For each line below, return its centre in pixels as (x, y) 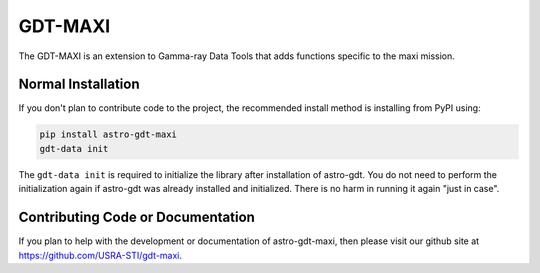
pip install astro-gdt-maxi (108, 134)
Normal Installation (79, 84)
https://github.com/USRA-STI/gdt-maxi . (100, 255)
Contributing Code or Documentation (136, 217)
